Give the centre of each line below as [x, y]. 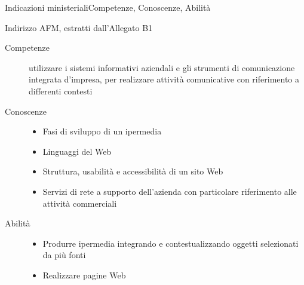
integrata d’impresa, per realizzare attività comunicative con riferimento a [164, 79]
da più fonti [64, 255]
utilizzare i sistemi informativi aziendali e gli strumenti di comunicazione [162, 67]
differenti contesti [61, 91]
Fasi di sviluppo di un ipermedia [102, 131]
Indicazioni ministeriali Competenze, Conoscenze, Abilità [108, 7]
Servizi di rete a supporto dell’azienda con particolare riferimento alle [170, 191]
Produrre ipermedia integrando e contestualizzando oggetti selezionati [171, 243]
